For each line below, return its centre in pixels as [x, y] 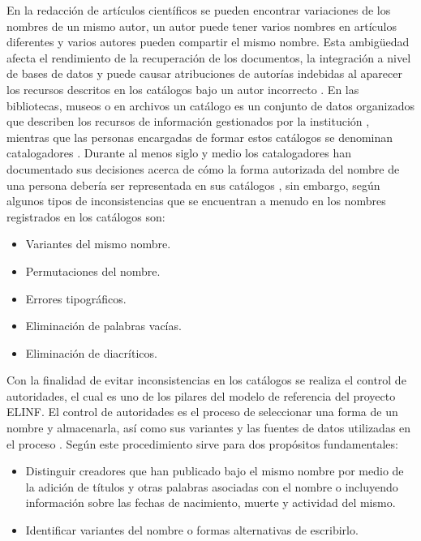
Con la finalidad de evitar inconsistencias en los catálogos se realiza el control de [206, 380]
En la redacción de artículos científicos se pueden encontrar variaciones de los [199, 10]
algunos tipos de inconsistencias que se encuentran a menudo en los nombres [196, 201]
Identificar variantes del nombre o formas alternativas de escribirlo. [192, 530]
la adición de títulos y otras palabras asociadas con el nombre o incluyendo [212, 486]
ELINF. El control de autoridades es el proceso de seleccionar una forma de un [202, 412]
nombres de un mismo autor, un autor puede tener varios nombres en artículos [202, 26]
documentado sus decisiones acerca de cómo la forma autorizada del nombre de [203, 168]
